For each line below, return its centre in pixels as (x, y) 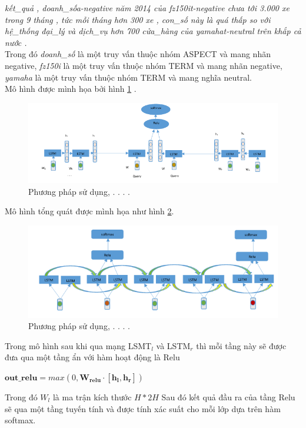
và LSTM (173, 345)
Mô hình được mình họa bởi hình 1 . (71, 89)
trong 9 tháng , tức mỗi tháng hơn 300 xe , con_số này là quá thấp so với (138, 19)
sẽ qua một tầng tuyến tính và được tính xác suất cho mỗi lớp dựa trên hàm (143, 408)
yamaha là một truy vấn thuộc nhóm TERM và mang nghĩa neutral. (128, 77)
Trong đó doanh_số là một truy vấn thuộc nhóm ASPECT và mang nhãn (138, 54)
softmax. (20, 420)
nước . (16, 42)
